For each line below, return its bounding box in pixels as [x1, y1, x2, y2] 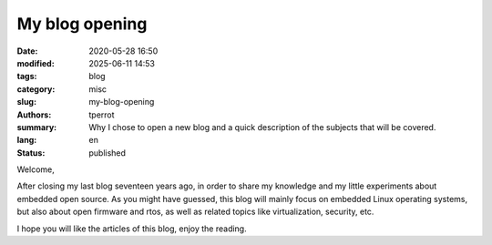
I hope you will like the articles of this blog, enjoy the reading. [16, 223, 247, 234]
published [88, 147, 127, 158]
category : [16, 83, 56, 95]
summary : [16, 121, 57, 132]
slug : [16, 97, 36, 107]
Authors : [16, 109, 52, 120]
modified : [16, 57, 55, 68]
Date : [16, 46, 38, 56]
